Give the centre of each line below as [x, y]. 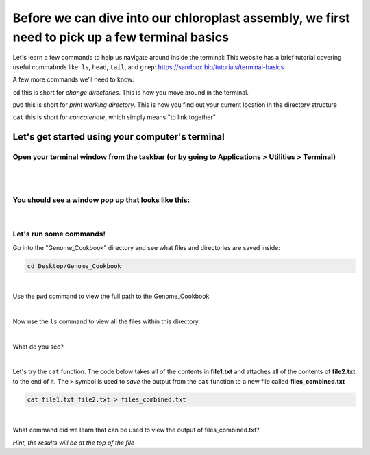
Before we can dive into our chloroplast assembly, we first [181, 18]
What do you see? [38, 347]
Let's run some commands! [59, 234]
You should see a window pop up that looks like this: [101, 200]
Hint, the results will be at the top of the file [74, 443]
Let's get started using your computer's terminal [119, 137]
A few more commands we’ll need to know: [74, 79]
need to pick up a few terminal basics [121, 37]
